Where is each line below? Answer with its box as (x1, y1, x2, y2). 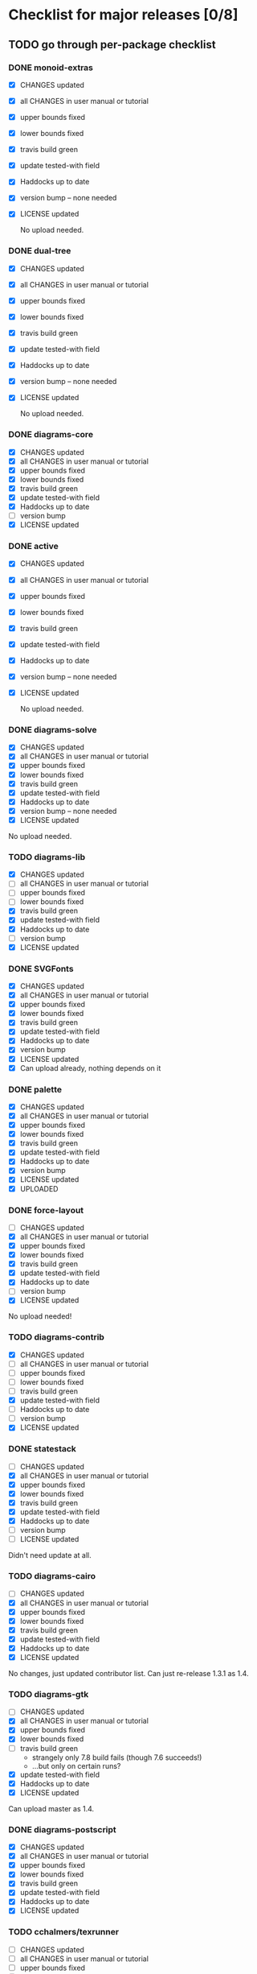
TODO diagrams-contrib (8, 1332, 104, 1343)
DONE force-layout (8, 1204, 84, 1216)
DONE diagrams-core (8, 429, 94, 440)
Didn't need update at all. (8, 1551, 92, 1560)
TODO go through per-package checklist (8, 38, 216, 52)
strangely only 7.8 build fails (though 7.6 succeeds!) (31, 1753, 202, 1762)
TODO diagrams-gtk (8, 1688, 89, 1699)
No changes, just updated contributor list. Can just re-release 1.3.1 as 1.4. (8, 1668, 249, 1678)
